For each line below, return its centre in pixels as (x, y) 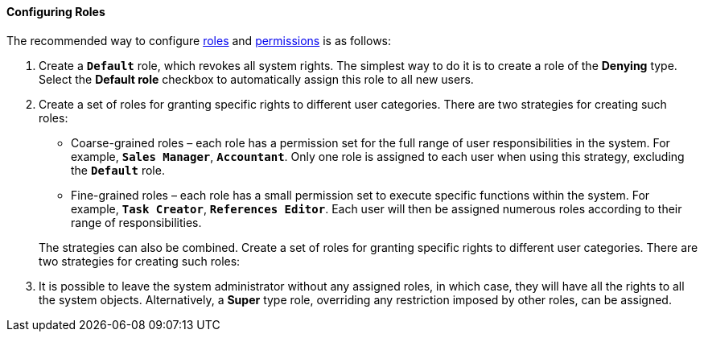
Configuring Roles (56, 12)
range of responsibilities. (136, 222)
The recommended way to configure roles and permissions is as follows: (199, 40)
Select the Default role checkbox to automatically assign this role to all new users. (256, 79)
